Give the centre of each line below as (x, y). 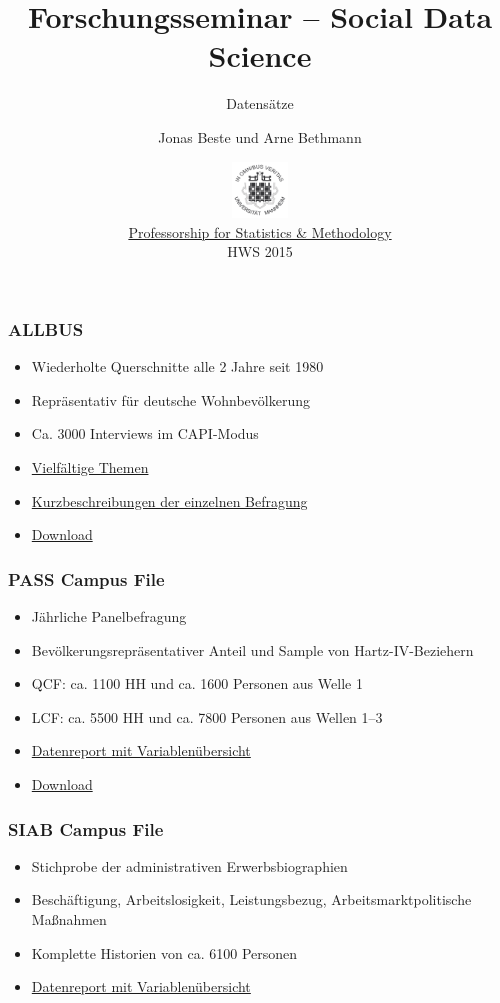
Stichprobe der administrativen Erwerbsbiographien (189, 865)
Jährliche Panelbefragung (109, 616)
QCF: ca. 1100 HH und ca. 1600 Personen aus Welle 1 (197, 683)
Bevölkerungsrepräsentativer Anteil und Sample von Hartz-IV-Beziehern (252, 649)
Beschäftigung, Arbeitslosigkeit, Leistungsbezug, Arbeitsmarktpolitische (251, 899)
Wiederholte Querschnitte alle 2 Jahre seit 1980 (177, 366)
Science (260, 55)
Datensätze (260, 103)
